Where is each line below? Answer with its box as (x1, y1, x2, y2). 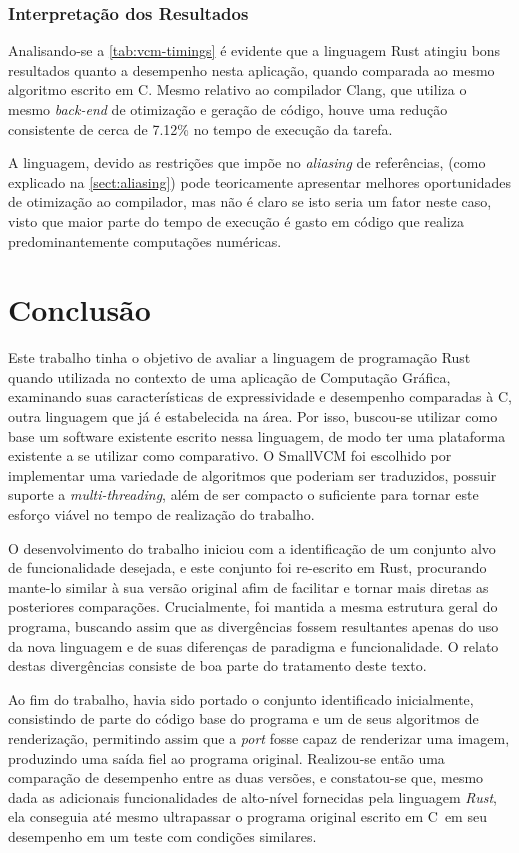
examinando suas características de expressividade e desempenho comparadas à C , (8, 386, 512, 407)
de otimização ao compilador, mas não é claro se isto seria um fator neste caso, (8, 191, 492, 212)
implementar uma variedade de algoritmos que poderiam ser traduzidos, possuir (8, 464, 497, 485)
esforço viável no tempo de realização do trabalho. (8, 504, 315, 525)
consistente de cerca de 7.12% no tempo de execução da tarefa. (8, 118, 393, 139)
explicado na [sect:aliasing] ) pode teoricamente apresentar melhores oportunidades (8, 171, 512, 192)
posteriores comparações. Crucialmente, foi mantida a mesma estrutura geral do (8, 596, 498, 617)
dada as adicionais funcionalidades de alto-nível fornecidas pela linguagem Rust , (8, 786, 497, 807)
